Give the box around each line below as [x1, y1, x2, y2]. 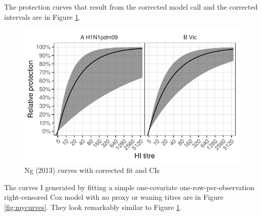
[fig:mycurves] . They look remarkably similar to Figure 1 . [4, 201, 182, 212]
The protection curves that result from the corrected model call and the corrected [4, 2, 258, 12]
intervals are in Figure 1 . [4, 11, 81, 22]
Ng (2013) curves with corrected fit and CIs [24, 165, 160, 175]
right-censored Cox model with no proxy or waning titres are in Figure [4, 192, 223, 202]
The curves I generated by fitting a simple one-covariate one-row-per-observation [4, 182, 254, 192]
